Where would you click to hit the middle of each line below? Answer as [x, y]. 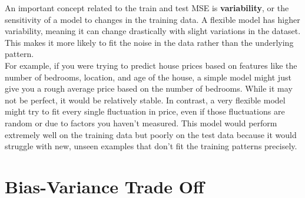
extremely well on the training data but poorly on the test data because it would [151, 134]
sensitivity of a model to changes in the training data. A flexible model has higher [152, 19]
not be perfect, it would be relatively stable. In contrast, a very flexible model [145, 100]
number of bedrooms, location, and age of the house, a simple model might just [148, 77]
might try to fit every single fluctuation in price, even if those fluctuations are [145, 111]
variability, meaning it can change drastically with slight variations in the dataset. [153, 31]
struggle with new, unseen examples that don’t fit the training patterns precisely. [151, 146]
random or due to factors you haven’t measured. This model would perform [141, 123]
